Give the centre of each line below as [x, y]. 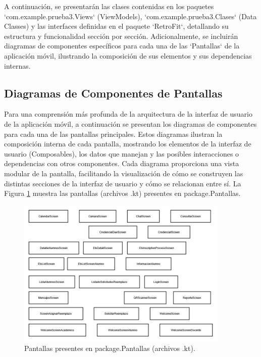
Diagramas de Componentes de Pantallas [113, 93]
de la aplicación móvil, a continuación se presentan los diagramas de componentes [130, 123]
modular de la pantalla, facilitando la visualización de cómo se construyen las [124, 173]
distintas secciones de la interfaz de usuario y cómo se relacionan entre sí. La [123, 183]
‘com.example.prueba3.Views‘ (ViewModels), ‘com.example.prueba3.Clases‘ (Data [130, 16]
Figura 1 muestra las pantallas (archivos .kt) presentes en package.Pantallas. [122, 193]
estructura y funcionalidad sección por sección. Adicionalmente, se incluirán [121, 36]
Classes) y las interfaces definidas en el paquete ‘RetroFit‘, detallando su [116, 26]
